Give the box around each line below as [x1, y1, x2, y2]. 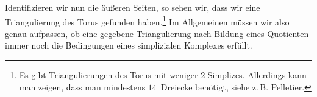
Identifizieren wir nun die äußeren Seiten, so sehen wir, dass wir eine [5, 1, 260, 13]
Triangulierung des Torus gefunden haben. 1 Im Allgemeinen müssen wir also [5, 13, 290, 28]
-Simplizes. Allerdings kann [205, 69, 307, 81]
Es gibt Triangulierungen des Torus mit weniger [19, 69, 198, 81]
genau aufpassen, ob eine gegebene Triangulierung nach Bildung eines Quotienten [5, 27, 309, 39]
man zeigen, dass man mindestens [19, 80, 146, 93]
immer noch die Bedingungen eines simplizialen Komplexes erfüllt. [5, 39, 252, 52]
